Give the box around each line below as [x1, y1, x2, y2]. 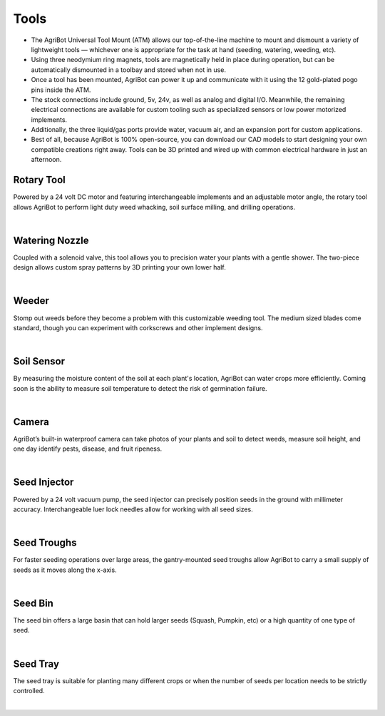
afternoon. [31, 155, 62, 164]
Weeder [13, 295, 50, 307]
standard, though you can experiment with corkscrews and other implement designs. [13, 323, 263, 332]
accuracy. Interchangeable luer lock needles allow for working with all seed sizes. [13, 505, 253, 513]
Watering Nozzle [13, 234, 89, 246]
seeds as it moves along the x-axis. [13, 566, 117, 574]
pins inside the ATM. [31, 86, 91, 94]
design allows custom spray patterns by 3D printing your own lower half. [13, 263, 226, 272]
